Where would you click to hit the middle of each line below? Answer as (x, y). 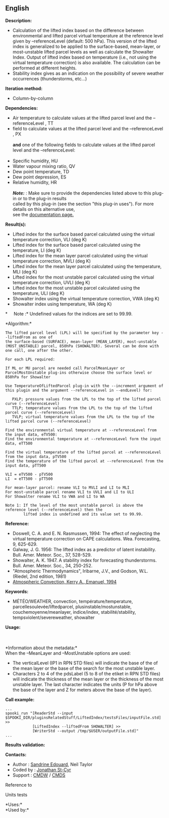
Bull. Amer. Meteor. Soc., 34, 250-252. (52, 565)
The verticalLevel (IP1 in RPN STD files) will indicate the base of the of (85, 663)
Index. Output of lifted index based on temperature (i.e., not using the (84, 57)
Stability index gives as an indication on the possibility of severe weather (88, 73)
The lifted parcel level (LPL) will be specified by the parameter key (82, 333)
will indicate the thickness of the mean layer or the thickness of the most (88, 679)
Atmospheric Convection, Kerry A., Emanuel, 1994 (65, 581)
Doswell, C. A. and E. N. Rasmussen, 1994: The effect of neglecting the (86, 533)
